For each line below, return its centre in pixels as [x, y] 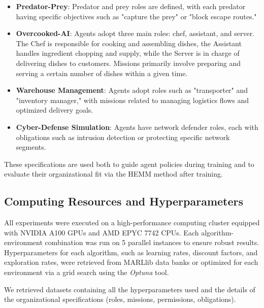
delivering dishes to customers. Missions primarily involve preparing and [128, 63]
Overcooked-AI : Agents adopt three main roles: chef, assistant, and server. [135, 33]
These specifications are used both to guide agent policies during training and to [129, 164]
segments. [31, 147]
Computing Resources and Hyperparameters [124, 201]
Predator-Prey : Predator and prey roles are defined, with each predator [131, 6]
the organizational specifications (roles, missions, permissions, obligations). [120, 299]
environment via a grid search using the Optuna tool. [87, 272]
